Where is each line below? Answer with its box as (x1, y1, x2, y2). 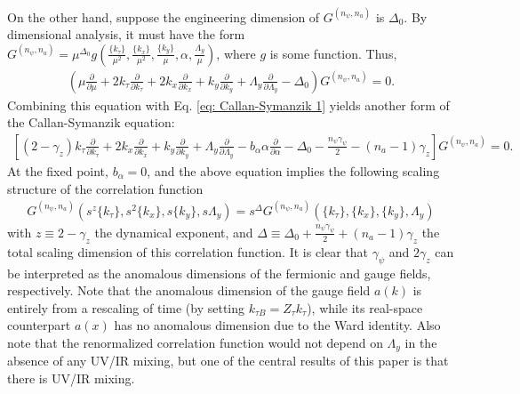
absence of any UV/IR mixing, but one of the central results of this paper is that (7, 351, 449, 370)
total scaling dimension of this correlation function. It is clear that (7, 242, 369, 261)
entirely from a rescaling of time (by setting (7, 298, 245, 317)
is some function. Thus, (269, 44, 397, 62)
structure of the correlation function (7, 179, 204, 197)
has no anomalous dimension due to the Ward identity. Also (114, 316, 441, 334)
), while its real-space (307, 298, 423, 317)
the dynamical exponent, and (94, 222, 253, 241)
